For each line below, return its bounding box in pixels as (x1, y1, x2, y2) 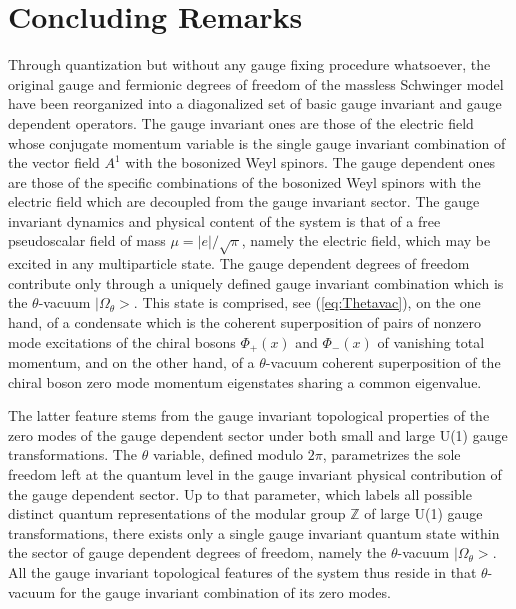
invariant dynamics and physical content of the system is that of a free (8, 210, 441, 231)
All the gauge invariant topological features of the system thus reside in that (8, 562, 477, 582)
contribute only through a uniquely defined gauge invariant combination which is (8, 272, 504, 293)
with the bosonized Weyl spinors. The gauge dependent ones (125, 152, 496, 173)
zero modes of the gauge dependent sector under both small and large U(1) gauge (8, 424, 508, 445)
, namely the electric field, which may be (241, 230, 491, 251)
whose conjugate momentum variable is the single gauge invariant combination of (8, 132, 506, 153)
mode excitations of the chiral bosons (8, 331, 236, 352)
